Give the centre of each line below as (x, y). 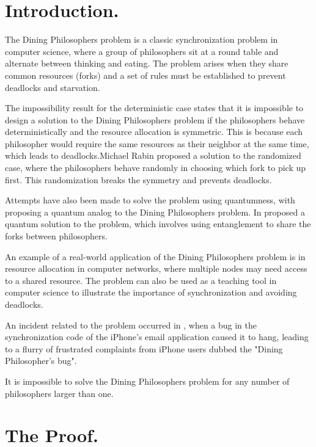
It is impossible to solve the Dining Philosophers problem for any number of (147, 381)
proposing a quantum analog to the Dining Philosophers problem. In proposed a (155, 212)
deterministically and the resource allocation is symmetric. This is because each (154, 132)
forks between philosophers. (56, 236)
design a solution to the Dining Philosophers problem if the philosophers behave (155, 119)
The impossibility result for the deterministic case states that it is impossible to (154, 108)
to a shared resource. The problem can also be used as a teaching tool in (141, 280)
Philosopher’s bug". (41, 361)
